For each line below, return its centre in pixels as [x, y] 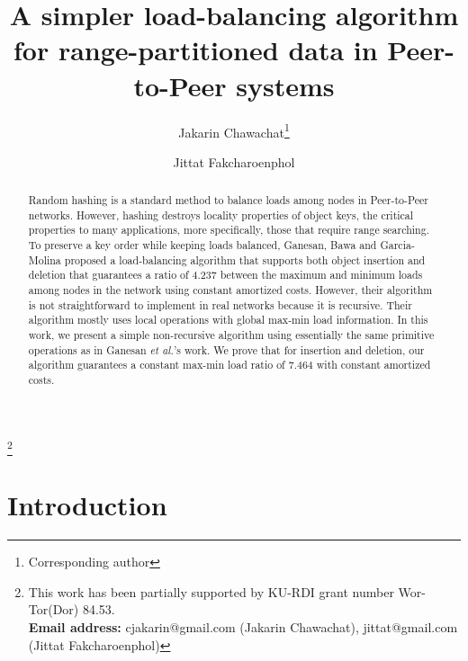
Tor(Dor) [54, 609]
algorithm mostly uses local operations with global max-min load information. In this [228, 320]
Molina [45, 259]
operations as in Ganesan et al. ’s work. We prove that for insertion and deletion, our [226, 349]
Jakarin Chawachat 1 [234, 130]
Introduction [87, 505]
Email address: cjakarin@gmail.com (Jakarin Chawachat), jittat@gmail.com [243, 626]
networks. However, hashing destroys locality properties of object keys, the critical [221, 214]
